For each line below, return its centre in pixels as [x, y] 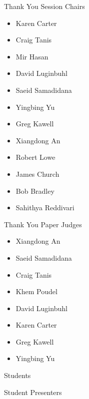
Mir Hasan [32, 56]
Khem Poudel [36, 291]
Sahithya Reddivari [45, 207]
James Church [37, 174]
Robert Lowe [35, 157]
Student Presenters [33, 392]
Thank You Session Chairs [44, 6]
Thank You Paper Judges [43, 224]
